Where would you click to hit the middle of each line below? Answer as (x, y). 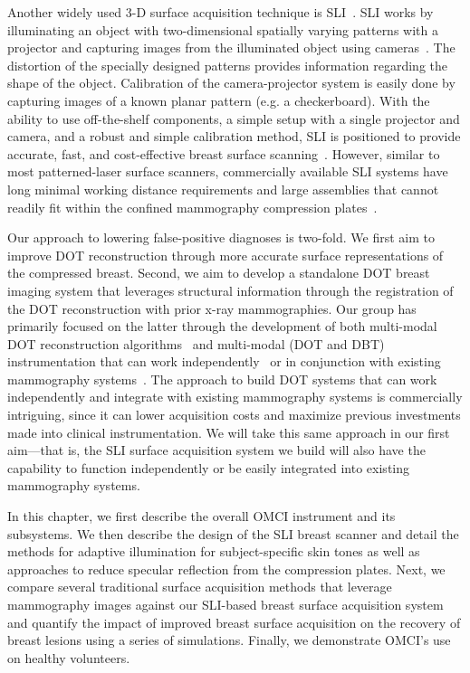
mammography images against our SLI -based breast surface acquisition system (225, 604)
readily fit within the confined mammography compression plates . (192, 207)
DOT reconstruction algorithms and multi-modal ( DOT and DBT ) (196, 343)
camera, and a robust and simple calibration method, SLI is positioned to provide (234, 136)
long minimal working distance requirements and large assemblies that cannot (223, 189)
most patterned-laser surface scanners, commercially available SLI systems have (228, 171)
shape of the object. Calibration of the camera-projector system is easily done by (231, 83)
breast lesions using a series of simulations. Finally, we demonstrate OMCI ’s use (229, 640)
